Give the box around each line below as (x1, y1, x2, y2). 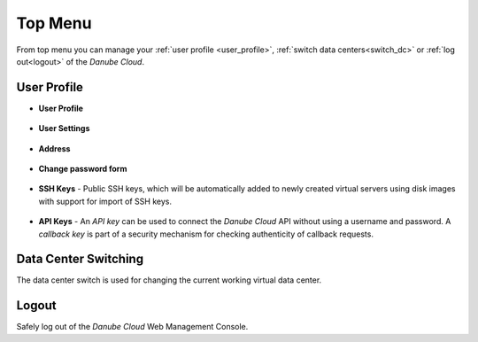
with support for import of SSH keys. (38, 196, 173, 206)
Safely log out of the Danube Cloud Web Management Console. (16, 322, 249, 332)
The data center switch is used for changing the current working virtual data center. (16, 275, 322, 285)
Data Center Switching (16, 252, 144, 267)
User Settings (38, 123, 90, 134)
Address (38, 143, 71, 154)
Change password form (38, 164, 127, 175)
